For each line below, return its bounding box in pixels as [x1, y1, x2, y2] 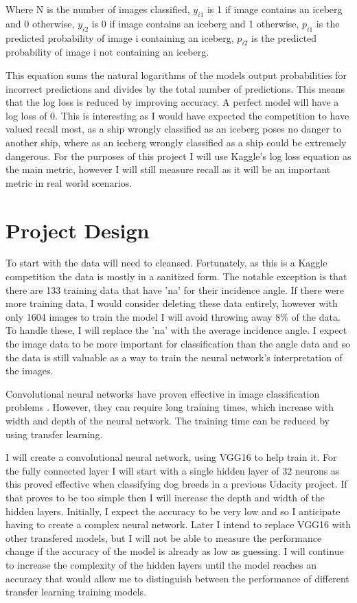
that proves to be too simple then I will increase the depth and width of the [5, 490, 325, 504]
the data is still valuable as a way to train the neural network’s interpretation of [5, 350, 343, 364]
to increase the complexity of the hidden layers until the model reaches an [5, 557, 316, 571]
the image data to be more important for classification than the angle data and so [5, 337, 351, 351]
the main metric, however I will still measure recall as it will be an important [5, 162, 331, 177]
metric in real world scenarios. [5, 175, 133, 190]
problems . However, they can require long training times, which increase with [5, 400, 334, 414]
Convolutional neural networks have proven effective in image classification [5, 386, 320, 400]
